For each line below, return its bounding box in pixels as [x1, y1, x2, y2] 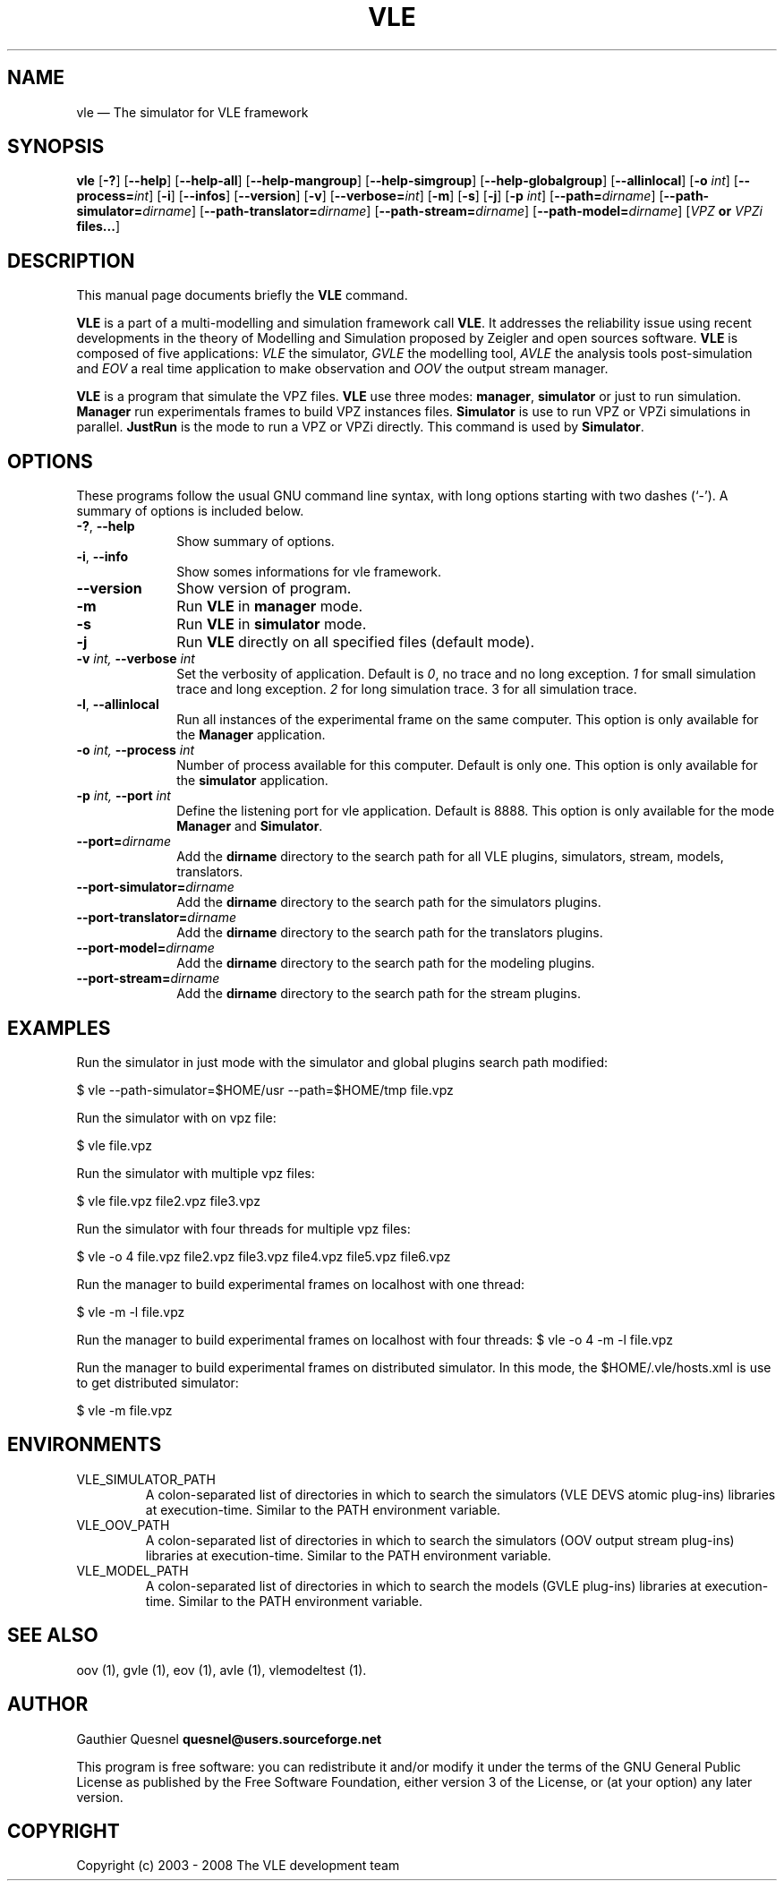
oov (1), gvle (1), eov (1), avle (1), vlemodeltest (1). [76, 1662, 367, 1678]
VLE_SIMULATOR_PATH [76, 1471, 216, 1487]
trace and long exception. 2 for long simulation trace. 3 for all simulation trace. [176, 681, 637, 697]
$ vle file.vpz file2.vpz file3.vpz [76, 1192, 260, 1209]
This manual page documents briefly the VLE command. [76, 287, 408, 303]
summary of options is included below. [76, 503, 304, 519]
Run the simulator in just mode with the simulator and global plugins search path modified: [76, 1054, 609, 1070]
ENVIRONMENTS [7, 1433, 162, 1457]
